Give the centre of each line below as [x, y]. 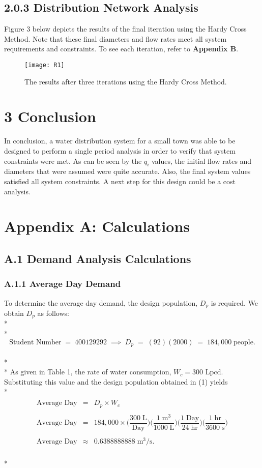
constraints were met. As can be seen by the [73, 160]
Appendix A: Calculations [97, 226]
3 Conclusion [50, 116]
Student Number [35, 342]
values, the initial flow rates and [201, 160]
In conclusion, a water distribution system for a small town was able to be [120, 141]
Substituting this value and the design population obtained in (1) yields [116, 381]
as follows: [53, 313]
